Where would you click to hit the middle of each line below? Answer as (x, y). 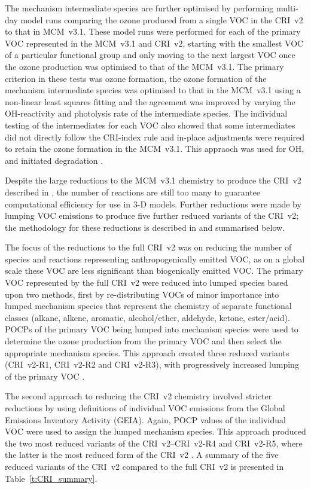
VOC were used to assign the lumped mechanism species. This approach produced (155, 431)
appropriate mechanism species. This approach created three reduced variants (147, 352)
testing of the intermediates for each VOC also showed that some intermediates (150, 125)
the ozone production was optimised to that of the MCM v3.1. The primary (144, 66)
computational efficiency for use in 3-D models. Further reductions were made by (153, 204)
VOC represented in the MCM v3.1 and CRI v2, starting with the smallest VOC (154, 43)
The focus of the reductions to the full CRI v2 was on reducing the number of (148, 247)
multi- (287, 8)
